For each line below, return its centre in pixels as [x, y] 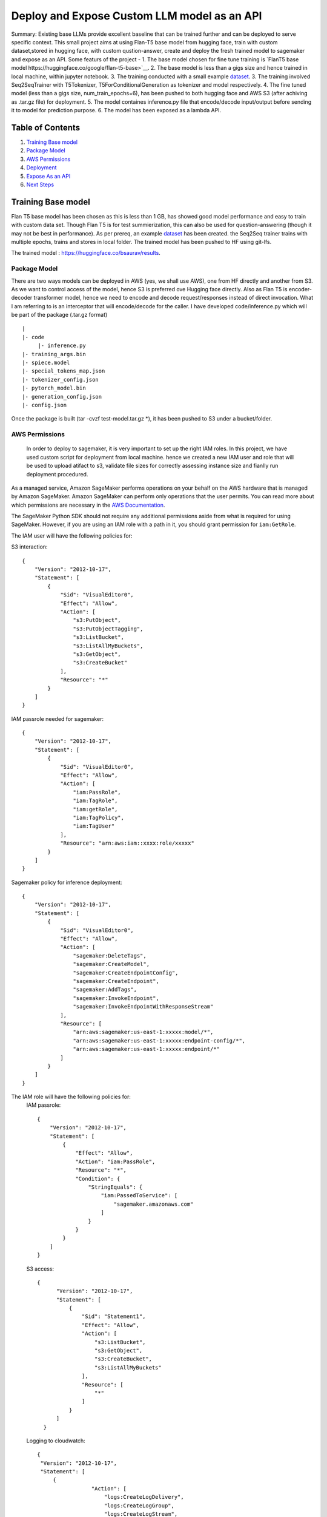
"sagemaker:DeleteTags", [110, 955]
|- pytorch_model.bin [54, 388]
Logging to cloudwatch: [56, 1441]
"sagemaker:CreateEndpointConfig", [126, 973]
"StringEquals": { [115, 1187]
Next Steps [40, 184]
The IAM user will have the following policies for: [72, 536]
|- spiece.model [46, 363]
